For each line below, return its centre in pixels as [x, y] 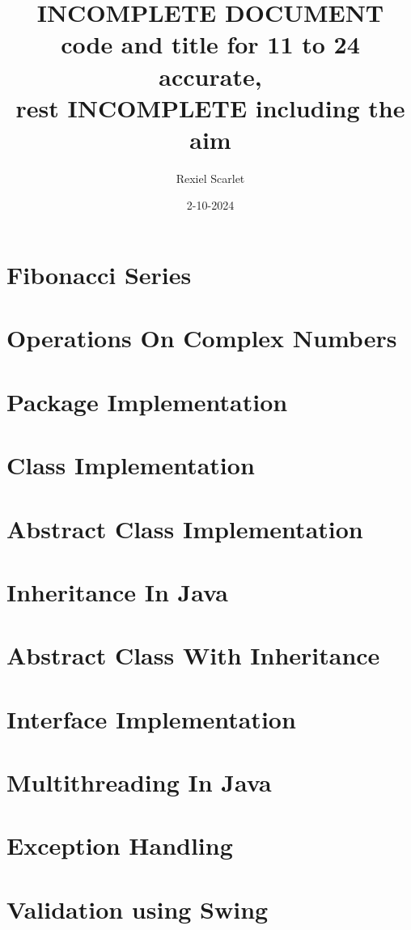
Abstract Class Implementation [185, 528]
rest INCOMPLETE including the [210, 107]
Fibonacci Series [99, 275]
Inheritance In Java [117, 591]
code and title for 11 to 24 [210, 44]
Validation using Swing [138, 909]
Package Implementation [147, 401]
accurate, [210, 76]
